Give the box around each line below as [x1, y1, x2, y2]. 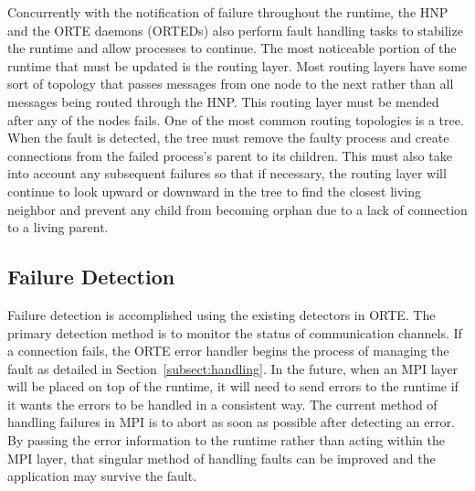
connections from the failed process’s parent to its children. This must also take [7, 145, 452, 165]
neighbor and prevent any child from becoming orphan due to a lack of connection [7, 199, 468, 219]
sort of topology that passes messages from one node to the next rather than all [7, 74, 454, 93]
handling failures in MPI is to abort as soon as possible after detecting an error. [7, 412, 455, 432]
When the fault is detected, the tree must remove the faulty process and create [7, 128, 449, 147]
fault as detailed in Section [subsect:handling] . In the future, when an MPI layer [7, 358, 458, 378]
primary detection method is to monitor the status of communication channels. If [7, 323, 462, 342]
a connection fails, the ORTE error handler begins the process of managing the [7, 341, 449, 360]
